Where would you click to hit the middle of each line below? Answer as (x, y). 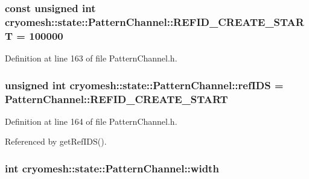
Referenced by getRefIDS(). (56, 141)
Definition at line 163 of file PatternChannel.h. (91, 58)
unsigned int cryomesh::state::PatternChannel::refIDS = (144, 85)
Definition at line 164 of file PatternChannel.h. (91, 121)
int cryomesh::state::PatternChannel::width (112, 168)
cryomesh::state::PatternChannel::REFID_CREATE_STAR (154, 21)
